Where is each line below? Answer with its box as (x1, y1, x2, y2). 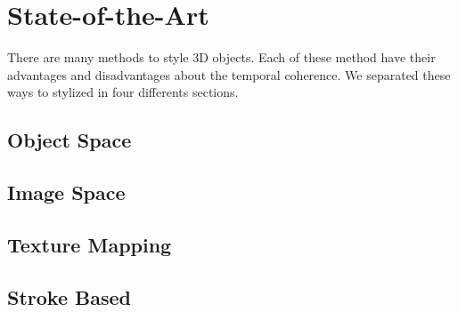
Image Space (7, 179, 126, 206)
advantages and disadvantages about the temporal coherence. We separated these (7, 65, 451, 84)
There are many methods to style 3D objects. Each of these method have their (7, 48, 436, 67)
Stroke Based (7, 283, 131, 310)
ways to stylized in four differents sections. (7, 83, 239, 101)
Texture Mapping (7, 230, 172, 258)
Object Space (7, 126, 132, 154)
